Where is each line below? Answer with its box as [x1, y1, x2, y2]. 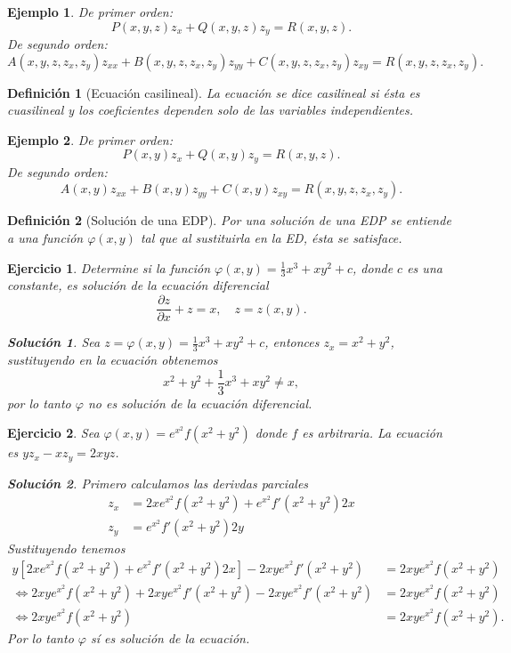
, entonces [264, 333, 320, 351]
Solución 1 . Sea [7, 333, 101, 351]
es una [407, 258, 442, 277]
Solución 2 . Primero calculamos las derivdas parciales [7, 473, 309, 492]
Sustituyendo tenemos [7, 539, 126, 558]
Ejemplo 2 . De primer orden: [7, 130, 174, 149]
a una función [7, 229, 84, 247]
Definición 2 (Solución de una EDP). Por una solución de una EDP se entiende [7, 211, 451, 230]
